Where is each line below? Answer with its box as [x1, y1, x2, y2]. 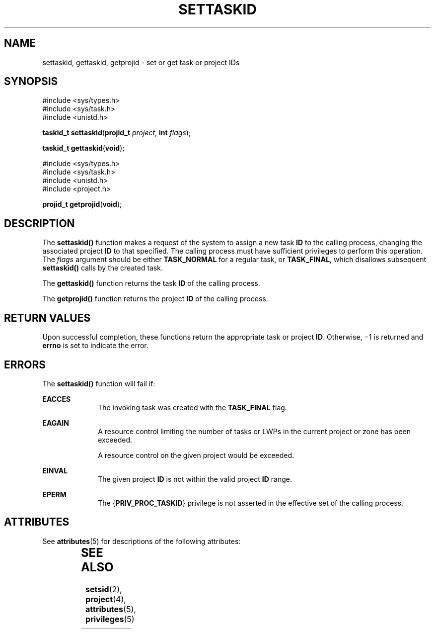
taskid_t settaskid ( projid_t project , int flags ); [42, 128, 191, 137]
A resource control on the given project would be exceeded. [98, 451, 294, 459]
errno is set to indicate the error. [42, 341, 148, 350]
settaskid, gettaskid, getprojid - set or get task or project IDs [42, 58, 240, 67]
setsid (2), [85, 584, 122, 594]
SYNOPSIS [4, 75, 58, 88]
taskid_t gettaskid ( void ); [42, 144, 125, 153]
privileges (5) [85, 614, 135, 624]
